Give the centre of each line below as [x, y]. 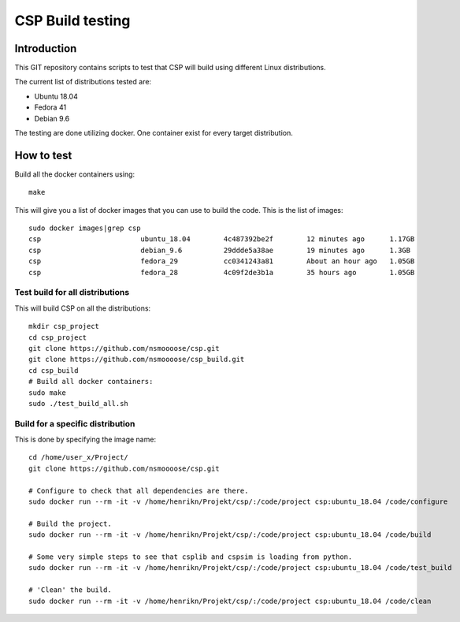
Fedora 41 [50, 107]
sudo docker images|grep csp [85, 228]
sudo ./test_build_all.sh [79, 403]
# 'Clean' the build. [70, 590]
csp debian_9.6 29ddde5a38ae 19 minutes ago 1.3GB [220, 250]
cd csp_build [54, 370]
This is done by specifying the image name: [85, 439]
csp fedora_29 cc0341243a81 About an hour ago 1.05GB [222, 261]
